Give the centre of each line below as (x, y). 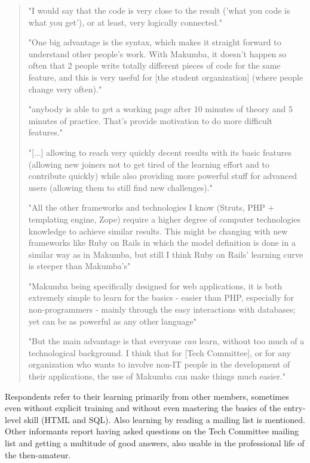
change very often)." (65, 89)
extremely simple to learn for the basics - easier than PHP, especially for (161, 297)
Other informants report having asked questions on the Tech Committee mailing (152, 431)
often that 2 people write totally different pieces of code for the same (154, 65)
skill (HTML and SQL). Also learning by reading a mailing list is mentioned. (164, 419)
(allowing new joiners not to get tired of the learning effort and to (149, 164)
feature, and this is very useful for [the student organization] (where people (166, 77)
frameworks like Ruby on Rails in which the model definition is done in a (162, 243)
